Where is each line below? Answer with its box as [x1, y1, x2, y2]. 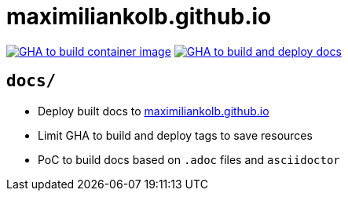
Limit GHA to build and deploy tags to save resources [38, 128, 313, 142]
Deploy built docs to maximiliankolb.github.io [38, 104, 269, 118]
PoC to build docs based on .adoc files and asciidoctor [38, 152, 340, 166]
